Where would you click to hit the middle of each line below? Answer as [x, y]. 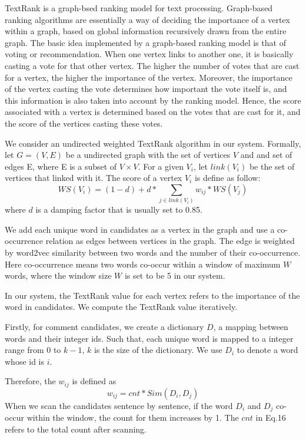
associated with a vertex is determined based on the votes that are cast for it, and [153, 112]
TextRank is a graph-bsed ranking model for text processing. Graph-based [139, 8]
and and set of [266, 155]
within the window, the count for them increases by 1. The [133, 417]
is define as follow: [227, 178]
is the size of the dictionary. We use [158, 350]
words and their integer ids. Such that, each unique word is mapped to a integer [149, 338]
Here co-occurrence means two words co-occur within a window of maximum [143, 264]
